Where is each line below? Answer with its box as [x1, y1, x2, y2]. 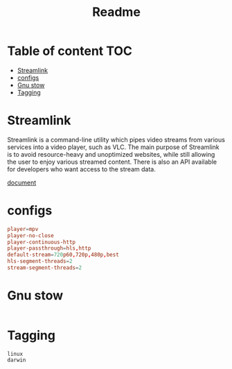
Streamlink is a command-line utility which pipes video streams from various [7, 135, 225, 144]
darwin [7, 357, 26, 363]
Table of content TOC [7, 43, 133, 59]
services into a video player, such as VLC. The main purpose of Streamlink [7, 143, 220, 151]
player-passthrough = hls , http [7, 245, 91, 252]
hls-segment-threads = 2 [7, 258, 73, 265]
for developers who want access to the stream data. [7, 164, 156, 173]
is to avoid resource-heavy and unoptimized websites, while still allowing [7, 150, 215, 158]
